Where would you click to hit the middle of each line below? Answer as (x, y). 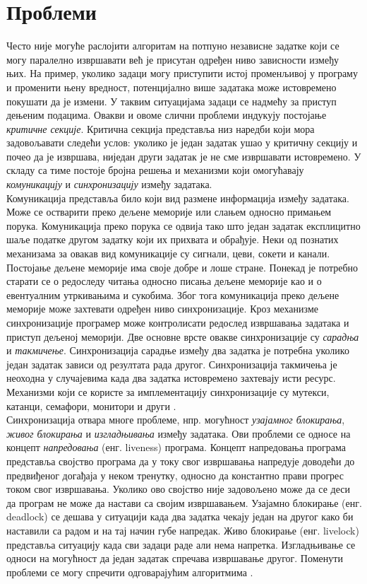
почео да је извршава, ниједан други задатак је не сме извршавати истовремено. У (184, 156)
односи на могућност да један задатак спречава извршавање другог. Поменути (175, 558)
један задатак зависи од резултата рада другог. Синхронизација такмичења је (172, 364)
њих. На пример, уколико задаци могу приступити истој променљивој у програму (182, 73)
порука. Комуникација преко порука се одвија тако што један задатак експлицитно (183, 225)
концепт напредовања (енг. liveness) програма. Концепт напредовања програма (176, 447)
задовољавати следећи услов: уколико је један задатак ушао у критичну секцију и (182, 142)
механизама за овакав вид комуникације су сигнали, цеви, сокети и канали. (168, 253)
